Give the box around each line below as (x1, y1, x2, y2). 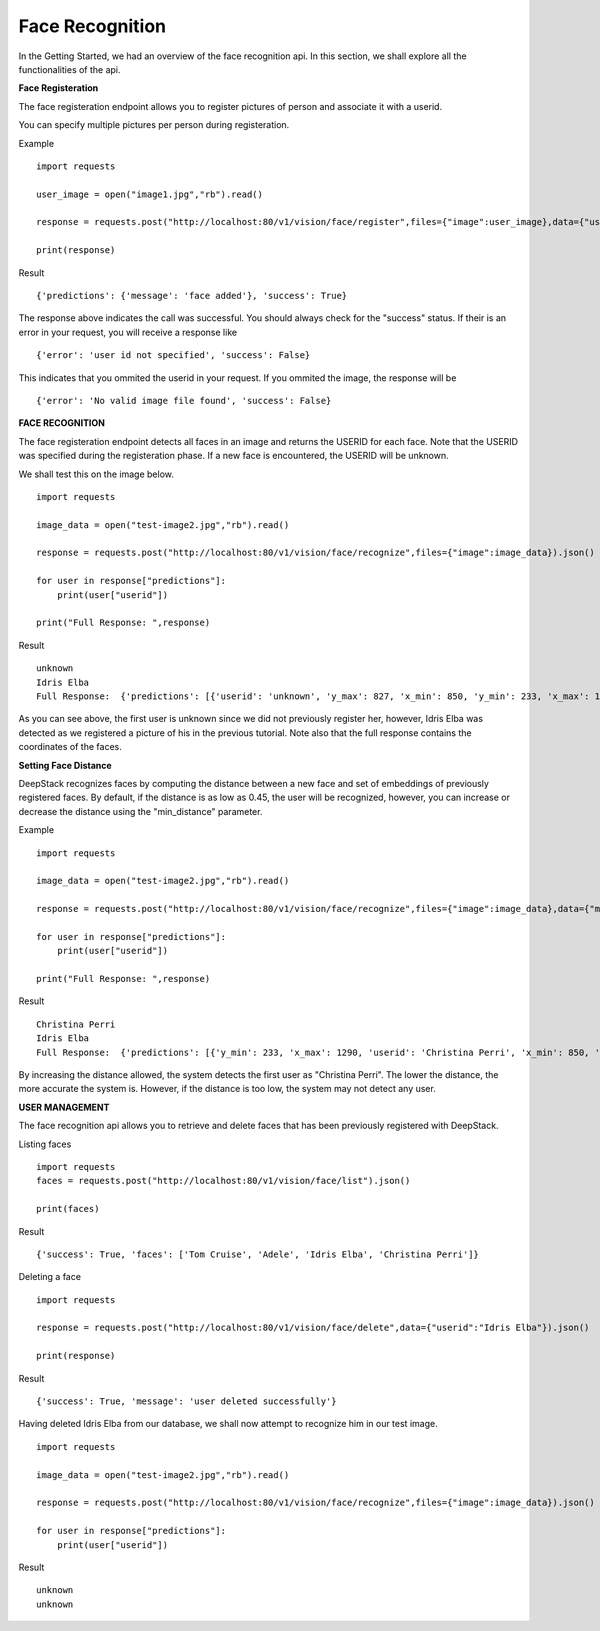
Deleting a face (18, 1271, 82, 1283)
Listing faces (18, 1138, 72, 1150)
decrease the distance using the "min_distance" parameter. (18, 805, 263, 817)
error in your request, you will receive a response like (18, 326, 238, 338)
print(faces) (36, 1203, 100, 1215)
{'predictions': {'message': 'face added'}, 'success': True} (36, 290, 348, 302)
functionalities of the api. (18, 63, 121, 75)
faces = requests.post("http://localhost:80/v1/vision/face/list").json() (36, 1175, 411, 1187)
